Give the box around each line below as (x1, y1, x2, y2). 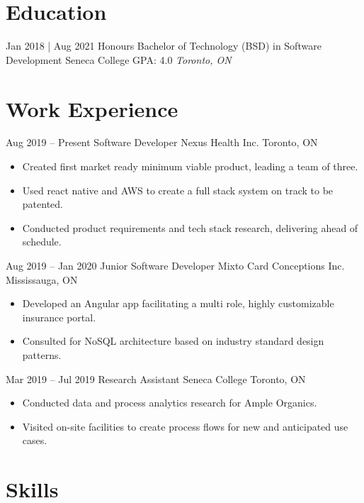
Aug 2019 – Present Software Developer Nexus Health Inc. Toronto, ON (6, 135, 318, 150)
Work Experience (6, 94, 178, 123)
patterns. (22, 347, 62, 362)
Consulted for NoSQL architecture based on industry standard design (22, 333, 324, 348)
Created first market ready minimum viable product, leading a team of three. (22, 159, 358, 174)
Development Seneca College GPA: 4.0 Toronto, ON (6, 52, 232, 67)
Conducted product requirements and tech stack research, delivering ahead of (22, 220, 358, 235)
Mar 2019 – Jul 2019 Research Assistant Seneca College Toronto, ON (6, 371, 306, 386)
